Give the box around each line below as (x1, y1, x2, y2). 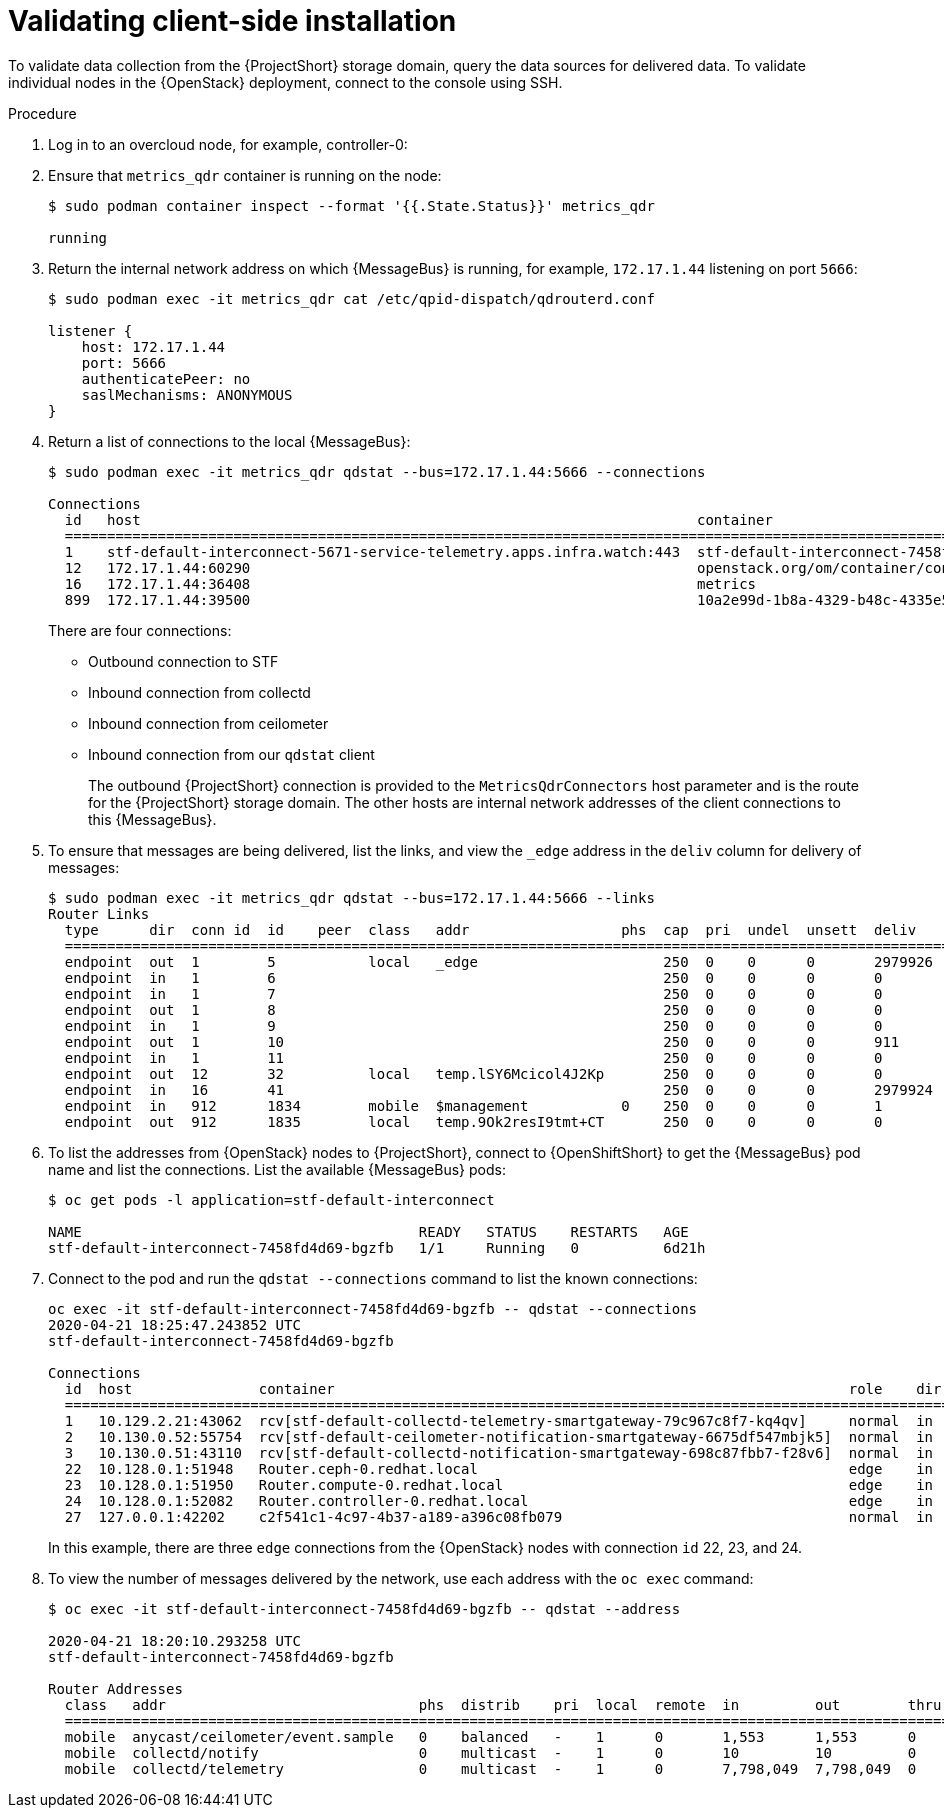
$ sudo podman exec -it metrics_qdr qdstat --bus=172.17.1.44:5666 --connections (48, 463, 706, 480)
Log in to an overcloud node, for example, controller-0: (48, 135, 408, 153)
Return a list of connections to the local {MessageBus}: (48, 432, 411, 450)
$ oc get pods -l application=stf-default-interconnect (48, 1191, 495, 1208)
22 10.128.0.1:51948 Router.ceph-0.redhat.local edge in (64, 1460, 934, 1477)
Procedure (8, 104, 77, 122)
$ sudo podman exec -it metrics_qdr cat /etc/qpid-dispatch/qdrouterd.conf (48, 290, 655, 307)
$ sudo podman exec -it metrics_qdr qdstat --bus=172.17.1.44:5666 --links (48, 889, 655, 906)
